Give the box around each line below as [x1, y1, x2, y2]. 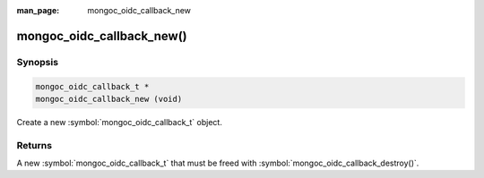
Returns [16, 139, 53, 151]
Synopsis [16, 55, 58, 68]
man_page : [16, 5, 60, 15]
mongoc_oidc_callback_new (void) [35, 94, 183, 104]
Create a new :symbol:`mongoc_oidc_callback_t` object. [16, 116, 223, 127]
